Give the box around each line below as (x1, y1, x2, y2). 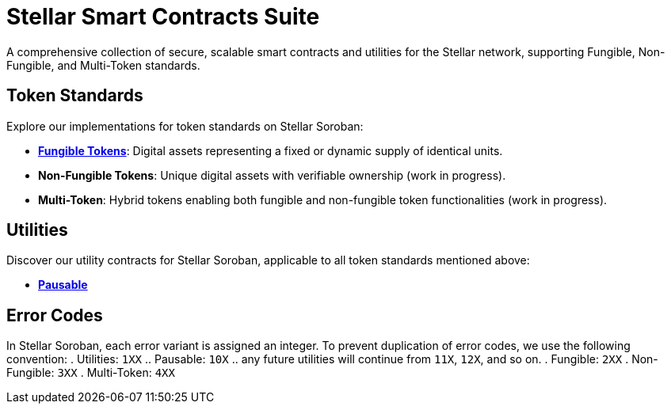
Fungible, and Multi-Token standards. (6, 58, 200, 72)
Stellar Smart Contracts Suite (6, 3, 320, 30)
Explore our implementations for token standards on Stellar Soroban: (6, 119, 364, 133)
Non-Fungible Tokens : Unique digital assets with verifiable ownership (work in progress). (38, 168, 506, 182)
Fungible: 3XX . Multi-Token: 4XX (6, 366, 175, 380)
